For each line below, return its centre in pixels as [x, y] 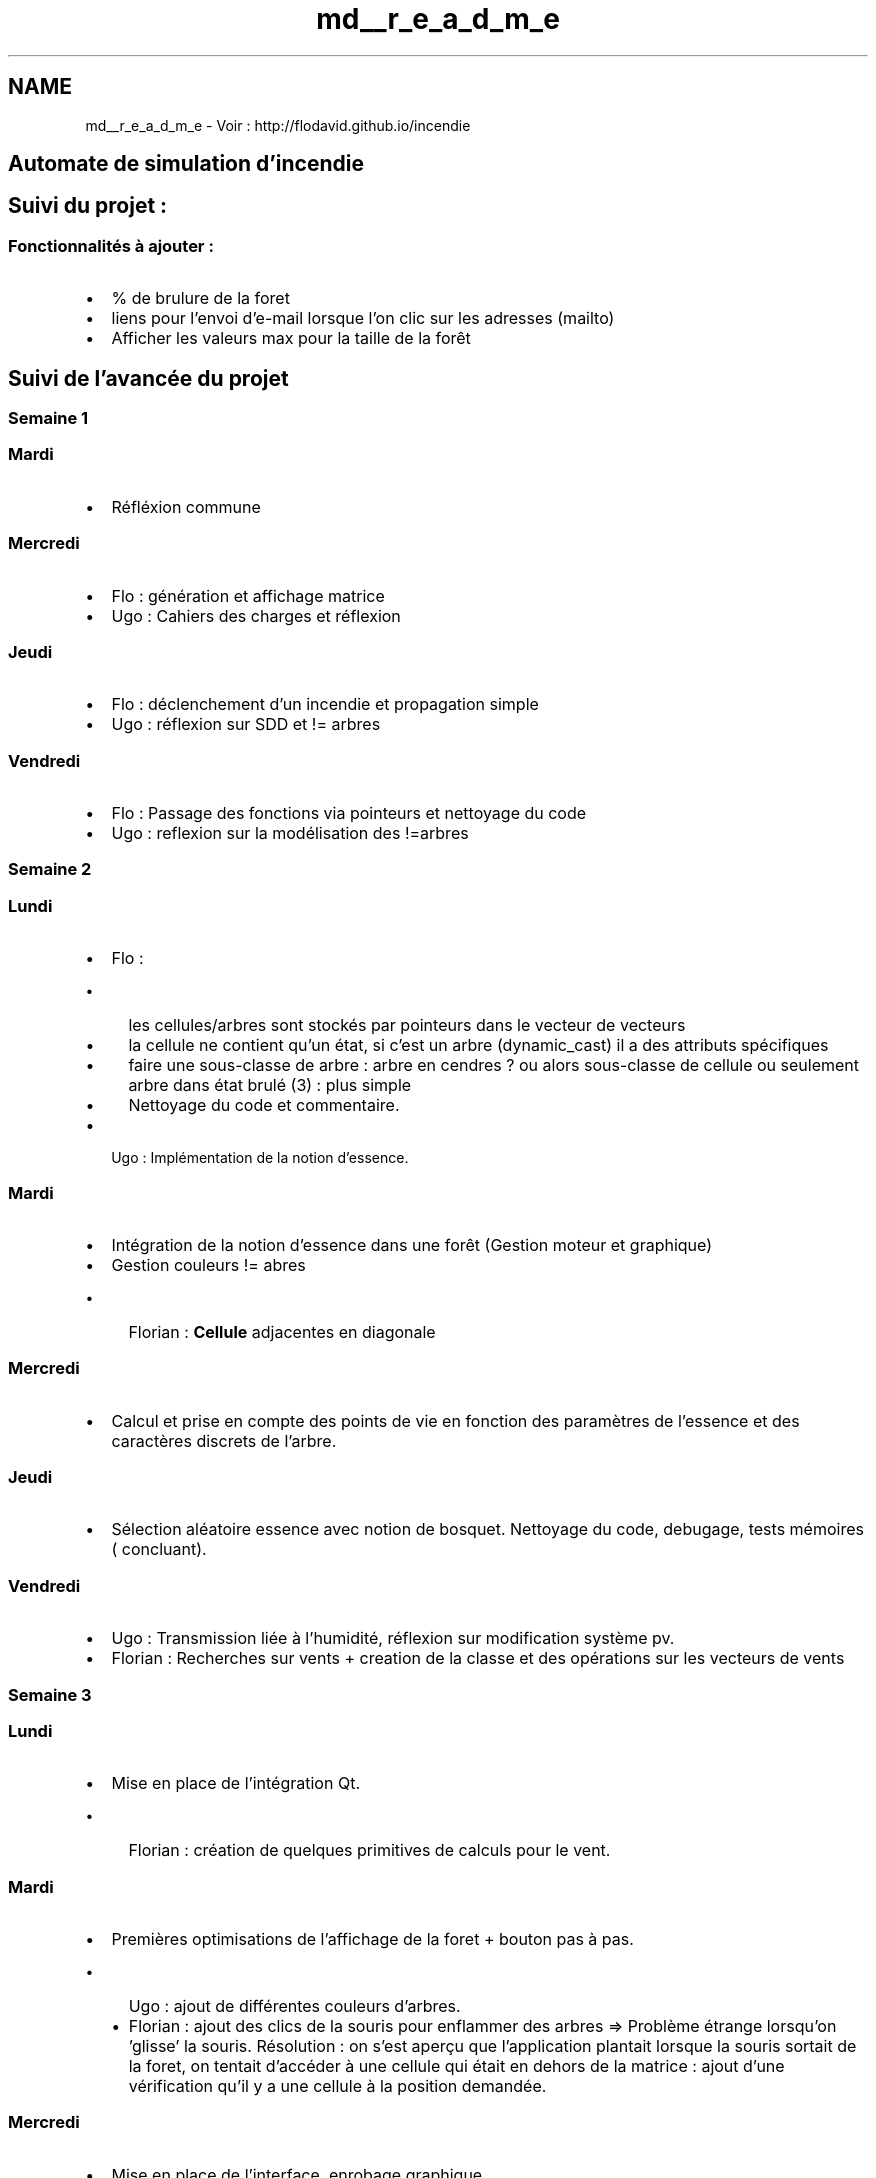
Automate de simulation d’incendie [186, 164]
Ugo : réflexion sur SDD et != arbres [246, 724]
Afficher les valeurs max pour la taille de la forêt [291, 338]
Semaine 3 [50, 1694]
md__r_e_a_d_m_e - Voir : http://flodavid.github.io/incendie [278, 125]
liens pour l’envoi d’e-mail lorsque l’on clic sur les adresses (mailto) [363, 318]
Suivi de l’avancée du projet [148, 378]
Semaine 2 [50, 869]
